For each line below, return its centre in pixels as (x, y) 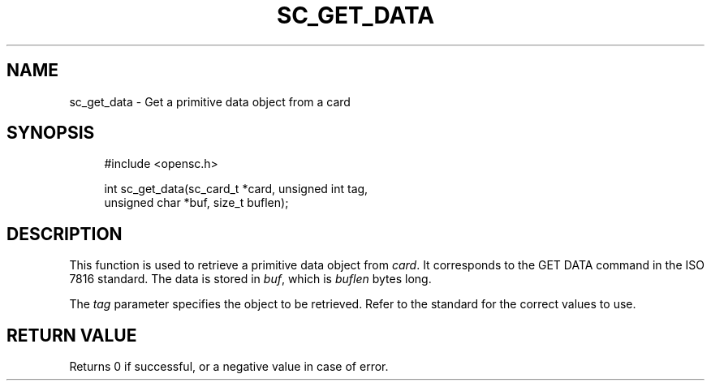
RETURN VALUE (72, 335)
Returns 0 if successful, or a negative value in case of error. (229, 367)
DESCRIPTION (65, 234)
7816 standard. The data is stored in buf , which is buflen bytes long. (250, 279)
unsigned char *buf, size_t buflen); (196, 203)
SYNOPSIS (51, 133)
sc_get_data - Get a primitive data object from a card (210, 101)
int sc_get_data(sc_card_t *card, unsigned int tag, (236, 189)
